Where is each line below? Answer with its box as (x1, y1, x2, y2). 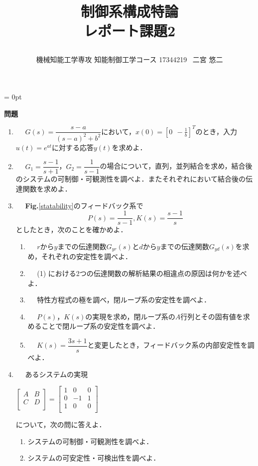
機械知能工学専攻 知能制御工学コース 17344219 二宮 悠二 (36, 54, 223, 64)
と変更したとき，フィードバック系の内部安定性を (87, 340, 248, 350)
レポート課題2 (83, 20, 176, 41)
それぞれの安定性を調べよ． (41, 251, 132, 262)
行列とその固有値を (180, 311, 243, 321)
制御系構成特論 (80, 1, 178, 21)
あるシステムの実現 (25, 369, 88, 379)
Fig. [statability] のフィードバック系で (25, 200, 143, 210)
